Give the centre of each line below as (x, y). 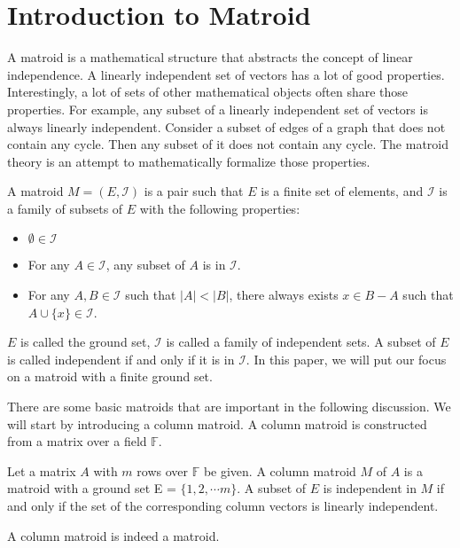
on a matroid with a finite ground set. (110, 376)
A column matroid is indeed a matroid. (113, 535)
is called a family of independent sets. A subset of (301, 342)
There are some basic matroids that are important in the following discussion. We (229, 407)
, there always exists (284, 295)
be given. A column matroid (280, 470)
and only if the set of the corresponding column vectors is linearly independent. (223, 505)
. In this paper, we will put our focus (346, 359)
